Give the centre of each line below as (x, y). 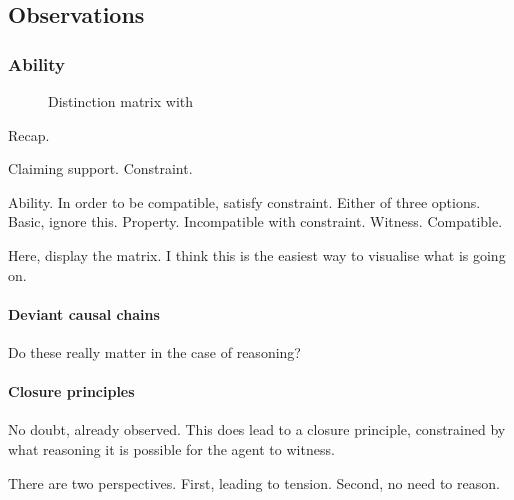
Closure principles (71, 391)
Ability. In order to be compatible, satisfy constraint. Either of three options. (244, 201)
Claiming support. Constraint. (100, 168)
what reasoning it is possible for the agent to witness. (171, 448)
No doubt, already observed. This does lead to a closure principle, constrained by (257, 429)
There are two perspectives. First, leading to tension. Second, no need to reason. (254, 482)
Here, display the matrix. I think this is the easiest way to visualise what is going (257, 254)
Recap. (29, 134)
